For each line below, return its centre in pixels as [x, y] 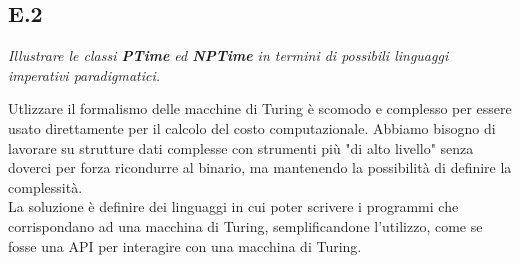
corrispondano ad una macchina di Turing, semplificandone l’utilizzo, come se [245, 225]
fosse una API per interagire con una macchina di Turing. [185, 245]
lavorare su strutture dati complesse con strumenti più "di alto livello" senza [241, 147]
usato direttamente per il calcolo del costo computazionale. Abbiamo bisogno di [252, 127]
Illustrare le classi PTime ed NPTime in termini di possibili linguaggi [228, 55]
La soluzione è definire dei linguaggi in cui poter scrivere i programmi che [233, 206]
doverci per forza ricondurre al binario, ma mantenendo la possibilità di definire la [260, 167]
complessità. [45, 186]
